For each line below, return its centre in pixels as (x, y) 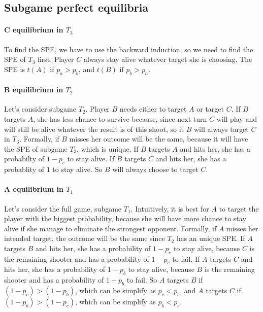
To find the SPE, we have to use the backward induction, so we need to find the (129, 49)
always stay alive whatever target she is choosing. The (168, 59)
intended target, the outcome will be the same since (85, 238)
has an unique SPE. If (211, 238)
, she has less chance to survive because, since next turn (120, 118)
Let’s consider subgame (40, 109)
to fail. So (142, 280)
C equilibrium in (34, 30)
